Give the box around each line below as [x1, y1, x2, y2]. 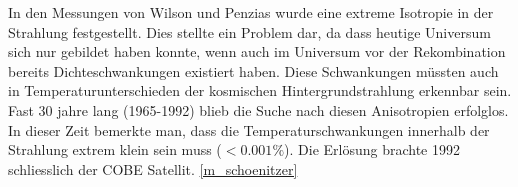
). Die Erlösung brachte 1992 [284, 139, 460, 160]
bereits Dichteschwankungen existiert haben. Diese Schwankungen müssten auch [8, 60, 499, 81]
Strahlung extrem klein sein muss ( [8, 139, 222, 160]
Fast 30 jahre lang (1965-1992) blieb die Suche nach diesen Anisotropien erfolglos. [8, 99, 509, 120]
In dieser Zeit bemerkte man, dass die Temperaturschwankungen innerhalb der [8, 119, 490, 140]
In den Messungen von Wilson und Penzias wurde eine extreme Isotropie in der [8, 2, 494, 22]
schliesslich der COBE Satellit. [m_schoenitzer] [8, 158, 298, 179]
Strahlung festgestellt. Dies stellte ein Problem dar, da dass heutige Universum [8, 21, 491, 42]
